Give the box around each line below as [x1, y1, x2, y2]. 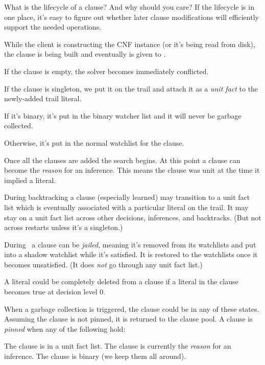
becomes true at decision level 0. [4, 286, 106, 297]
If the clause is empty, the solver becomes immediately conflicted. [4, 65, 209, 76]
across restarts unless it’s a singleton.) [4, 222, 123, 233]
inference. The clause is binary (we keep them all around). [4, 351, 186, 361]
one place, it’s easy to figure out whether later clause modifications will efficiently [4, 11, 259, 22]
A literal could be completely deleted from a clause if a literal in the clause [4, 276, 238, 287]
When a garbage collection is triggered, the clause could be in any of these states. [4, 303, 259, 314]
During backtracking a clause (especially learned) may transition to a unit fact [4, 192, 250, 202]
